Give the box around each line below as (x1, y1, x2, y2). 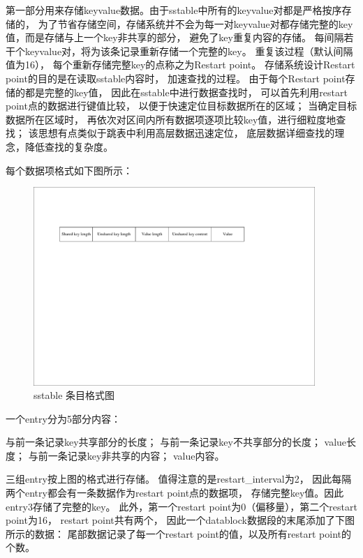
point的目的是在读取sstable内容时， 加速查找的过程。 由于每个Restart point (6, 70, 346, 85)
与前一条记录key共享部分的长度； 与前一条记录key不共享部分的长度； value (6, 435, 347, 449)
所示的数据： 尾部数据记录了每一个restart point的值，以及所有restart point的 (6, 526, 351, 541)
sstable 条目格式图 (34, 388, 115, 402)
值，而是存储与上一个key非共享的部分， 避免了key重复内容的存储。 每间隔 (6, 30, 344, 45)
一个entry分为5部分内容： (6, 411, 121, 425)
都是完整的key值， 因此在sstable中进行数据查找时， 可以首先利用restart (24, 84, 348, 99)
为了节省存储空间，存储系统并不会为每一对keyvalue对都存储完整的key (38, 16, 353, 31)
